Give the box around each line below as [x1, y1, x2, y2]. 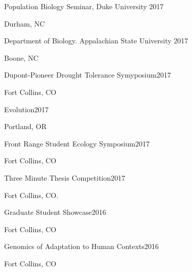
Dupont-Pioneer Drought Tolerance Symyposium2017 [4, 69, 171, 80]
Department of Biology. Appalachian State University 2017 [4, 35, 188, 46]
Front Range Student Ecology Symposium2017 [4, 138, 150, 149]
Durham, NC [4, 18, 45, 29]
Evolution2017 [4, 104, 49, 114]
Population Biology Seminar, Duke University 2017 [4, 1, 164, 11]
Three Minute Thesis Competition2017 [4, 172, 126, 183]
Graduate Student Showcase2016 [4, 207, 106, 217]
